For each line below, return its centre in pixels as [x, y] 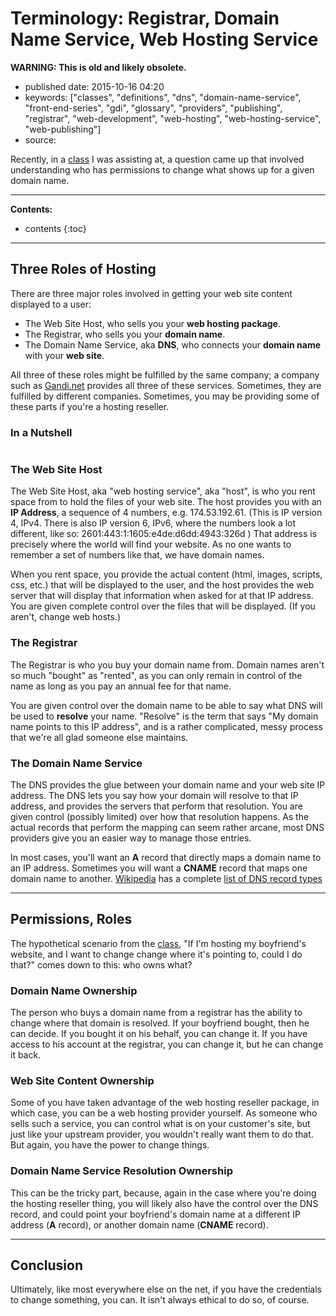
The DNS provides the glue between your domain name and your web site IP [168, 784]
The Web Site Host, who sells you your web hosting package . [152, 323]
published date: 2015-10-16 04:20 [94, 86]
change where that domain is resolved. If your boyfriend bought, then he [160, 1023]
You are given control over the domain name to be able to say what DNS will [166, 705]
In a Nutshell [41, 432]
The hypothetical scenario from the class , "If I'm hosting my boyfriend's [158, 943]
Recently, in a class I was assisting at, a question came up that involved [157, 159]
